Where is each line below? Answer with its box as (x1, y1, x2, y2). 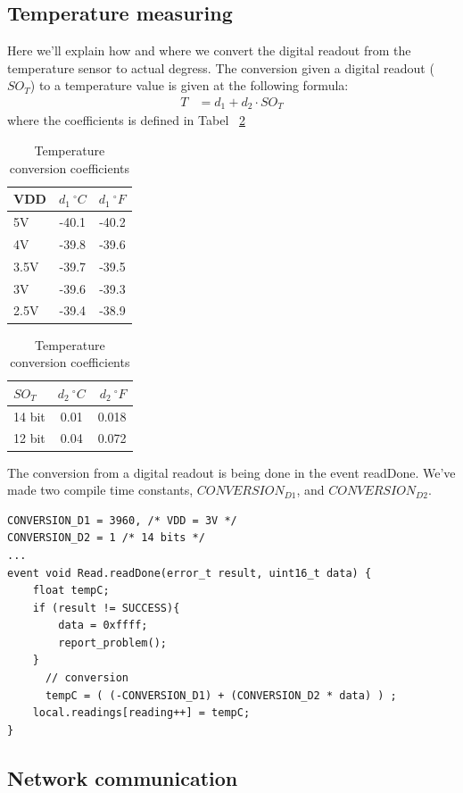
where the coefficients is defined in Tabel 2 (7, 111, 245, 129)
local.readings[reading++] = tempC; (32, 706, 251, 720)
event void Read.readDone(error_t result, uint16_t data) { (7, 566, 372, 580)
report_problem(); (58, 636, 167, 649)
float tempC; (32, 584, 110, 597)
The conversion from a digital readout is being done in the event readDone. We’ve (7, 463, 456, 481)
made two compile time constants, (7, 480, 194, 499)
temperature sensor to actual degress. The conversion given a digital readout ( (7, 58, 434, 77)
